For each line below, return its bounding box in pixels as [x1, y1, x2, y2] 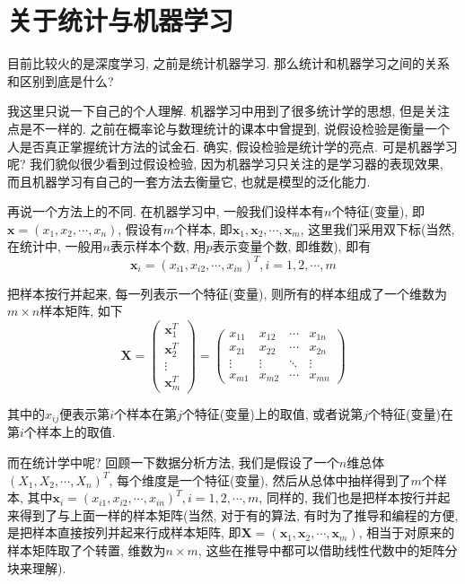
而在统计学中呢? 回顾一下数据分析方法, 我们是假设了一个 [7, 452, 339, 471]
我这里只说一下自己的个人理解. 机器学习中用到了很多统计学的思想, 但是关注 [7, 101, 451, 120]
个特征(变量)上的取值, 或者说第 [181, 404, 364, 423]
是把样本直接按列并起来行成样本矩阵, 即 [7, 523, 241, 542]
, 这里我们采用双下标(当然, [300, 219, 455, 238]
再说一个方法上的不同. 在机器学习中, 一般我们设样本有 [7, 202, 325, 221]
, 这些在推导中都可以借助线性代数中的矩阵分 [197, 540, 458, 559]
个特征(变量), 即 [331, 202, 425, 221]
